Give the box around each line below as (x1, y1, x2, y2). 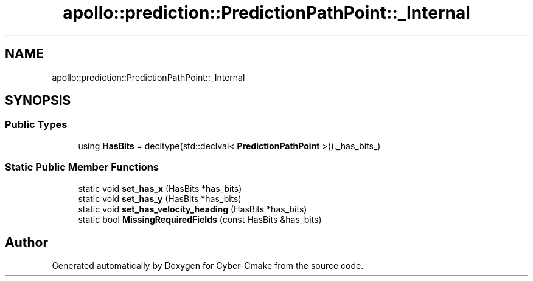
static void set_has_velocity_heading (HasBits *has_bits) (78, 203, 307, 214)
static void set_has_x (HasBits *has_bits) (78, 183, 242, 194)
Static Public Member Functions (5, 161, 159, 174)
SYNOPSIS (5, 93, 71, 109)
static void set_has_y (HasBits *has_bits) (78, 193, 242, 204)
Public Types (5, 118, 68, 131)
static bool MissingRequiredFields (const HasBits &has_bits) (78, 214, 322, 225)
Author (5, 234, 48, 250)
